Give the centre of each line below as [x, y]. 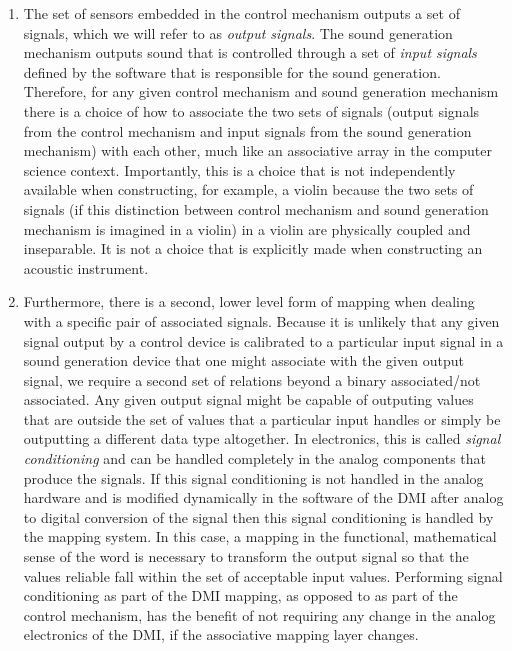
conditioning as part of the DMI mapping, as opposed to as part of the [240, 595]
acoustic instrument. [86, 267]
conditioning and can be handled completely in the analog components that [254, 458]
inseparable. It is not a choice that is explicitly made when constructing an [253, 248]
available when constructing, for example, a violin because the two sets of [248, 189]
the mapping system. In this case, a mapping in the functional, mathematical [260, 536]
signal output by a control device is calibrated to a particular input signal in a [263, 340]
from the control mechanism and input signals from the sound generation [247, 130]
